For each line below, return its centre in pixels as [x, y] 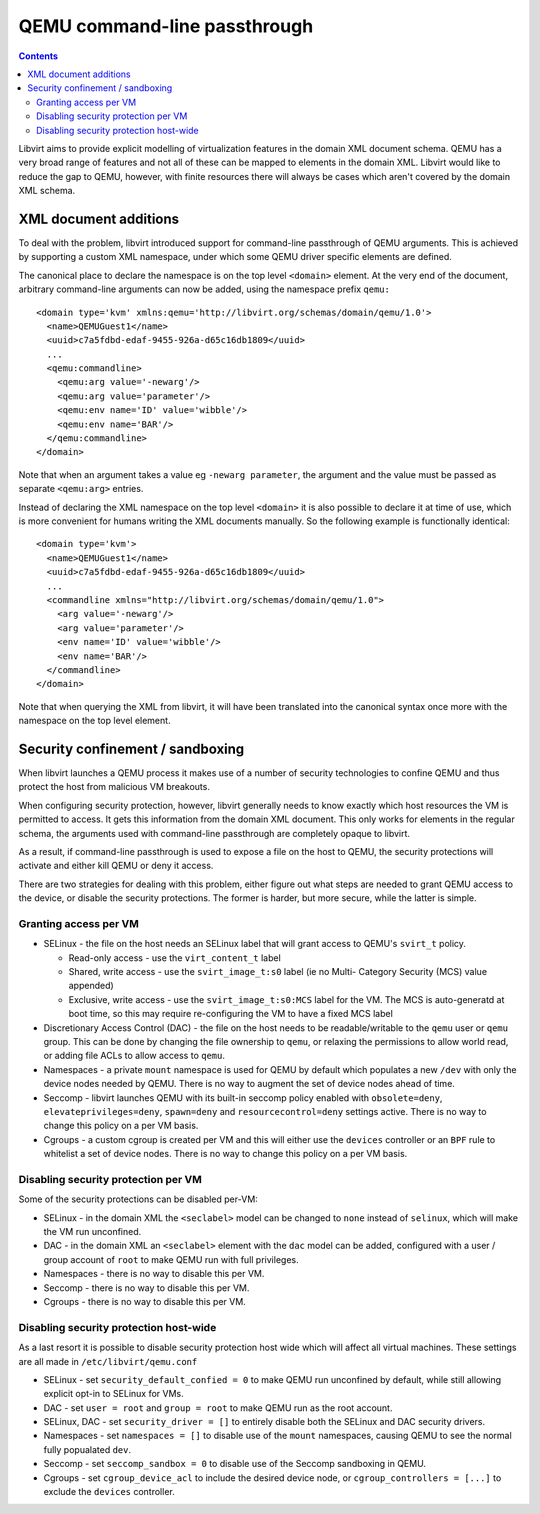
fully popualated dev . [87, 1449]
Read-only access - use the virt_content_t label [175, 957]
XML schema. [47, 191]
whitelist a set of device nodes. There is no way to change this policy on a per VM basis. [225, 1154]
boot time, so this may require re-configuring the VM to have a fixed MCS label [231, 1014]
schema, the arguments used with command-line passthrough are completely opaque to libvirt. [214, 833]
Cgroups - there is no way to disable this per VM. [145, 1301]
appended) [91, 986]
